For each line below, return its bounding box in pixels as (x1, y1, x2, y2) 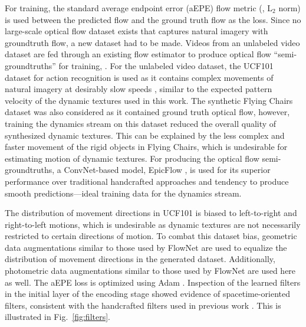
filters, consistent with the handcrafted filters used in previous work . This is (5, 299, 281, 311)
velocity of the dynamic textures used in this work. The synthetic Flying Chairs (5, 94, 293, 106)
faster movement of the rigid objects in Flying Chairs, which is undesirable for (5, 140, 288, 153)
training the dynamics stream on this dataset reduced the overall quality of (5, 117, 277, 129)
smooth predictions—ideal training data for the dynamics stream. (5, 187, 242, 199)
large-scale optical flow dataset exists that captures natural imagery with (5, 25, 268, 37)
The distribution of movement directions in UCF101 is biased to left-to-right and (5, 207, 297, 219)
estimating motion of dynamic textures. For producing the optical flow (5, 152, 259, 164)
